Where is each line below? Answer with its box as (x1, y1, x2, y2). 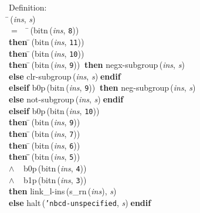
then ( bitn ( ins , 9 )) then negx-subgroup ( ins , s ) (9, 59, 185, 71)
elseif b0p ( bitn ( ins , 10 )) (9, 104, 100, 116)
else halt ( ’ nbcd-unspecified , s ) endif (9, 196, 151, 208)
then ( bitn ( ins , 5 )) (9, 150, 80, 163)
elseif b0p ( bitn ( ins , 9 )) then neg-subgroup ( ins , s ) (9, 81, 196, 94)
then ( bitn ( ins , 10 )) (9, 47, 84, 59)
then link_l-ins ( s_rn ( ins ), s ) (9, 185, 117, 197)
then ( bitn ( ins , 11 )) (9, 35, 84, 47)
